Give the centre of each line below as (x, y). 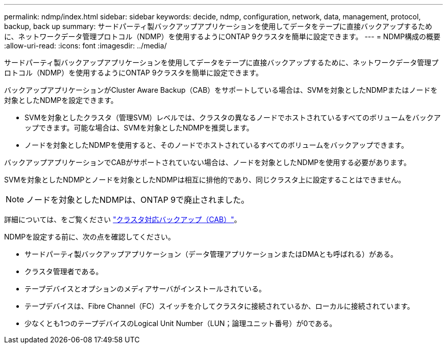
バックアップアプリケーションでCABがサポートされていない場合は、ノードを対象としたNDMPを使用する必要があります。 (207, 162)
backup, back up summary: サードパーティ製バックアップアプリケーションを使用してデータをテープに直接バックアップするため (218, 26)
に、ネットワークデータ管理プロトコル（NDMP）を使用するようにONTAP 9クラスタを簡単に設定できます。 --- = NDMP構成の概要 (222, 36)
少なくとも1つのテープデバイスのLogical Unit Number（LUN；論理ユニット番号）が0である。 (181, 323)
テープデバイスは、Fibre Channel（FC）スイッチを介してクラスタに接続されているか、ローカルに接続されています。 (219, 306)
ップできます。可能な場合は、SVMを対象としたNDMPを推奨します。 (139, 128)
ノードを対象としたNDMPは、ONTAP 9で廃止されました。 (138, 200)
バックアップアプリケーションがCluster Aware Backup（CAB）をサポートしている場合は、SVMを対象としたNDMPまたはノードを (221, 90)
